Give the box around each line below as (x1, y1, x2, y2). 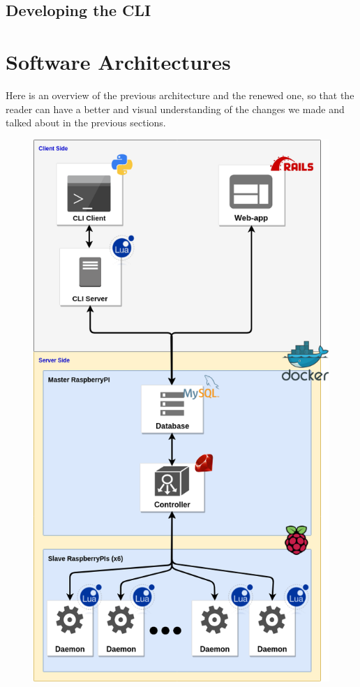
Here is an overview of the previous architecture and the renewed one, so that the (6, 87, 354, 102)
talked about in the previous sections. (6, 115, 166, 130)
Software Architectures (6, 47, 231, 75)
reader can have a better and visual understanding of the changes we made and (6, 101, 345, 116)
